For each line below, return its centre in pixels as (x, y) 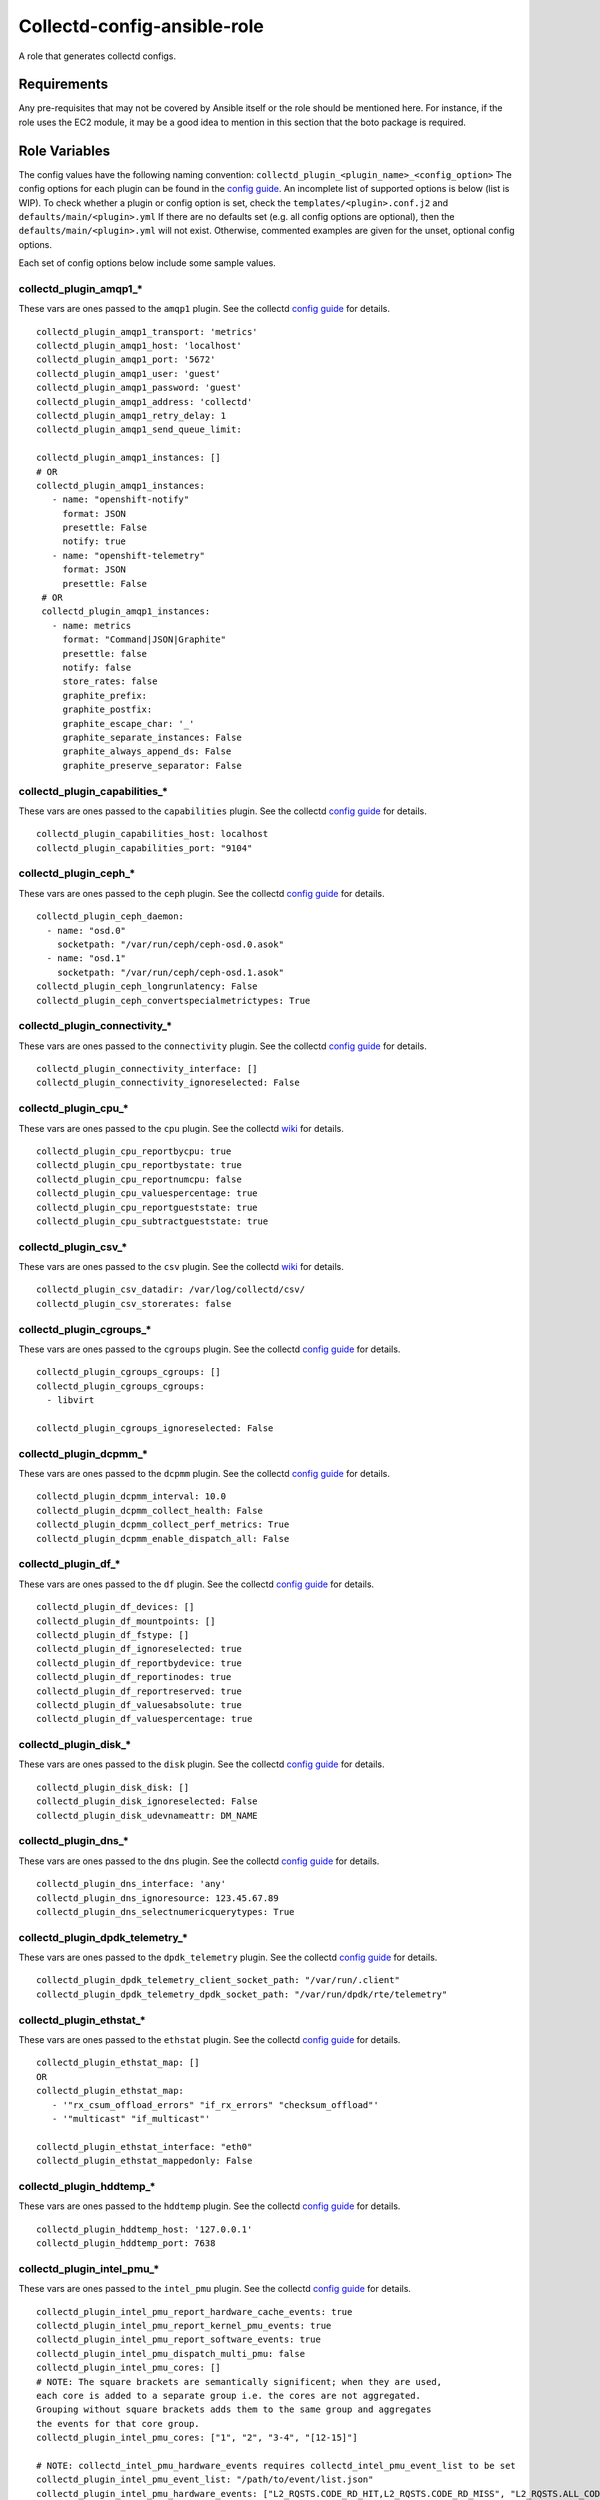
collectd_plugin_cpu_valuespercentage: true (147, 1193)
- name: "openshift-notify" (120, 499)
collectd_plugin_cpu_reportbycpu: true (134, 1151)
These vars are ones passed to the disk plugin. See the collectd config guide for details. (201, 1764)
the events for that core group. (118, 2423)
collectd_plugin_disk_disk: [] (113, 1787)
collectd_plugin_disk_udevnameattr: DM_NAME (147, 1815)
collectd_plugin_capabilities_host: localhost (152, 834)
